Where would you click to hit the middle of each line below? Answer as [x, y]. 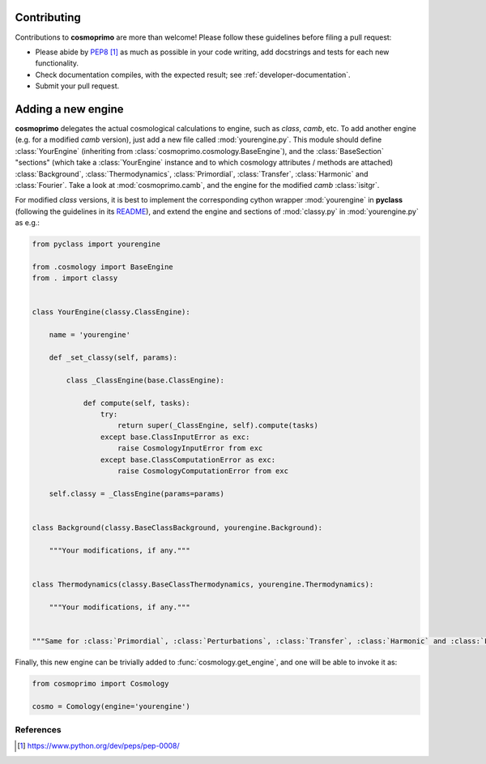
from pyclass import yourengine [96, 244]
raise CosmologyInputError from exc [190, 448]
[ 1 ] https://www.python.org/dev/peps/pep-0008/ [98, 746]
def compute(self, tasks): [136, 403]
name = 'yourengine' [90, 335]
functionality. [57, 63]
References [38, 729]
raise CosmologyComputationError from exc [203, 471]
